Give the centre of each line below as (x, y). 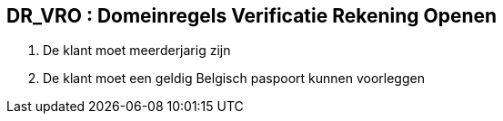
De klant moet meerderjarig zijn (137, 51)
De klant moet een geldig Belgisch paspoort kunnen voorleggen (234, 79)
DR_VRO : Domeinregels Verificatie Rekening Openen (252, 16)
